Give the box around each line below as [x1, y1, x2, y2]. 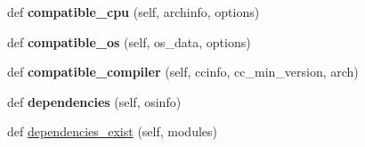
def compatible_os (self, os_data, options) [7, 32, 251, 51]
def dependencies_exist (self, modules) [7, 122, 217, 141]
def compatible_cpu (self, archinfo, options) [7, 3, 260, 20]
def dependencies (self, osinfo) [7, 92, 182, 110]
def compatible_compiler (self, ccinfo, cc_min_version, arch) [7, 62, 359, 81]
